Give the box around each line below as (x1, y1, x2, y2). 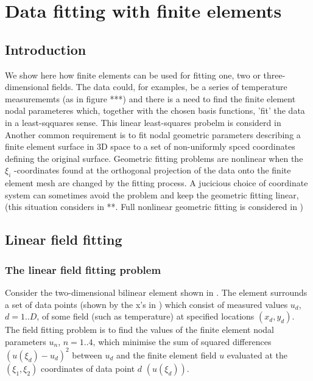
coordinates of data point (41, 362, 135, 374)
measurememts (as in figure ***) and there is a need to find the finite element (5, 92, 296, 105)
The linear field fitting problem (5, 262, 161, 277)
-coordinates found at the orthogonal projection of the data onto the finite (13, 164, 291, 177)
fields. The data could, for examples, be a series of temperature (52, 80, 287, 93)
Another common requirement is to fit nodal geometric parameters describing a (5, 128, 301, 141)
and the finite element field (116, 348, 217, 361)
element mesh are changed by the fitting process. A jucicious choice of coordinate (5, 177, 308, 189)
